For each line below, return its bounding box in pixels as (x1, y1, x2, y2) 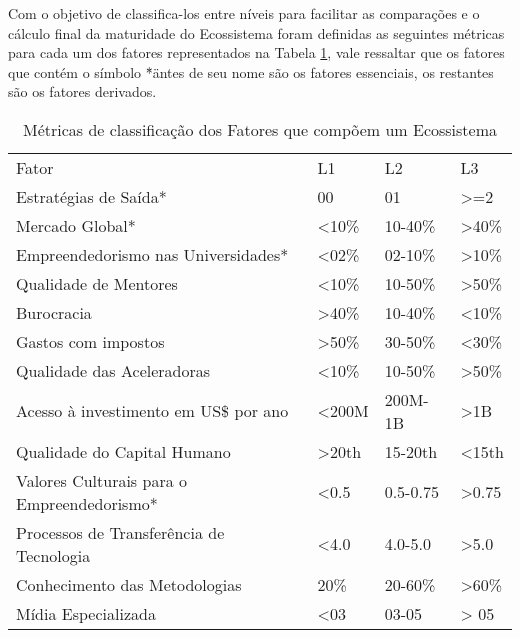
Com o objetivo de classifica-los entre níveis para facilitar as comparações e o (8, 3, 480, 23)
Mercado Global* (16, 213, 136, 237)
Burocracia (16, 300, 92, 324)
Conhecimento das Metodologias (16, 572, 242, 596)
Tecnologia (16, 543, 91, 567)
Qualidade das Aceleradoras (16, 358, 211, 382)
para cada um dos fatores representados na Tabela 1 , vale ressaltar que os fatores (8, 42, 505, 63)
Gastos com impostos (16, 329, 165, 353)
